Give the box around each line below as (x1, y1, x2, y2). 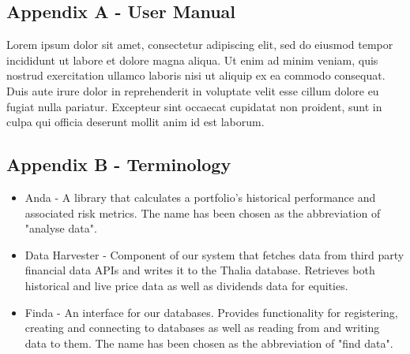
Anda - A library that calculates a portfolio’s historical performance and (24, 188, 376, 205)
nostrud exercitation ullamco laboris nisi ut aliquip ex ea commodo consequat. (6, 67, 386, 84)
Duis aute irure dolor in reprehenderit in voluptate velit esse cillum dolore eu (6, 82, 379, 99)
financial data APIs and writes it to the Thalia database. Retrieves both (24, 262, 375, 278)
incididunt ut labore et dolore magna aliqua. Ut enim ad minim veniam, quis (6, 51, 378, 68)
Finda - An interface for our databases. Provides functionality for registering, (24, 304, 398, 320)
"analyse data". (24, 220, 97, 237)
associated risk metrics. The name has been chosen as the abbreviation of (24, 204, 381, 221)
